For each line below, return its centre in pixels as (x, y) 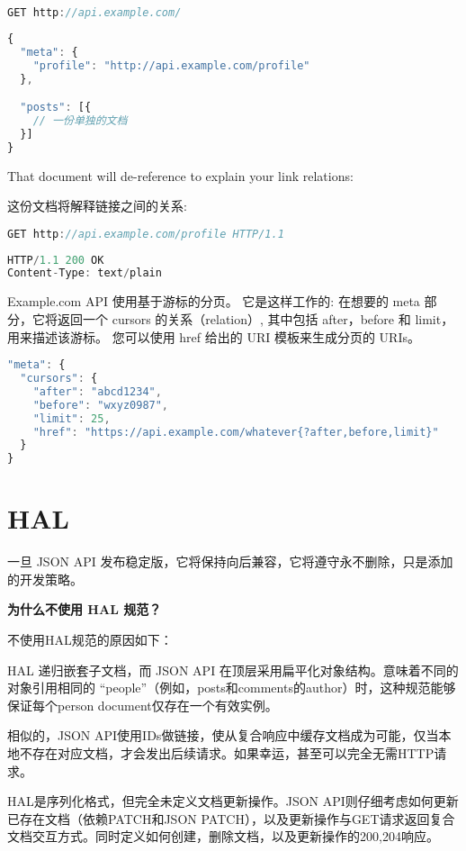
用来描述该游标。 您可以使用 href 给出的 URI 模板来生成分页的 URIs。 (214, 336)
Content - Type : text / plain (85, 273)
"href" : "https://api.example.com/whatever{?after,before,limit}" (236, 432)
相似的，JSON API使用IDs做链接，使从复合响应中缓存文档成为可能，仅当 (223, 735)
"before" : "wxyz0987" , (101, 405)
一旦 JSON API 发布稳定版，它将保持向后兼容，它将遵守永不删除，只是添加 (230, 561)
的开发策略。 (45, 579)
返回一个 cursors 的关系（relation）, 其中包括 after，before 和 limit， (255, 318)
